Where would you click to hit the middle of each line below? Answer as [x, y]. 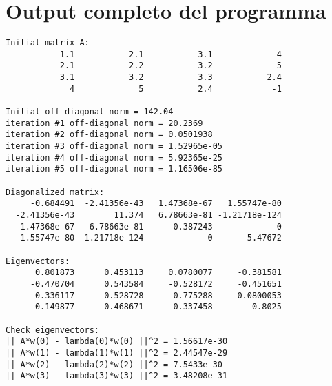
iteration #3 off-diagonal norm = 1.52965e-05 [114, 146]
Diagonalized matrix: [55, 192]
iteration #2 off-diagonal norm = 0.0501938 [109, 135]
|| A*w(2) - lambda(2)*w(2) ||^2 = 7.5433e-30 [114, 364]
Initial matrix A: [48, 43]
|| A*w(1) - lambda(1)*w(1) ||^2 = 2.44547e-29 [117, 353]
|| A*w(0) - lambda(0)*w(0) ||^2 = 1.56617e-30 [117, 342]
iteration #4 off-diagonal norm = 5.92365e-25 [114, 158]
